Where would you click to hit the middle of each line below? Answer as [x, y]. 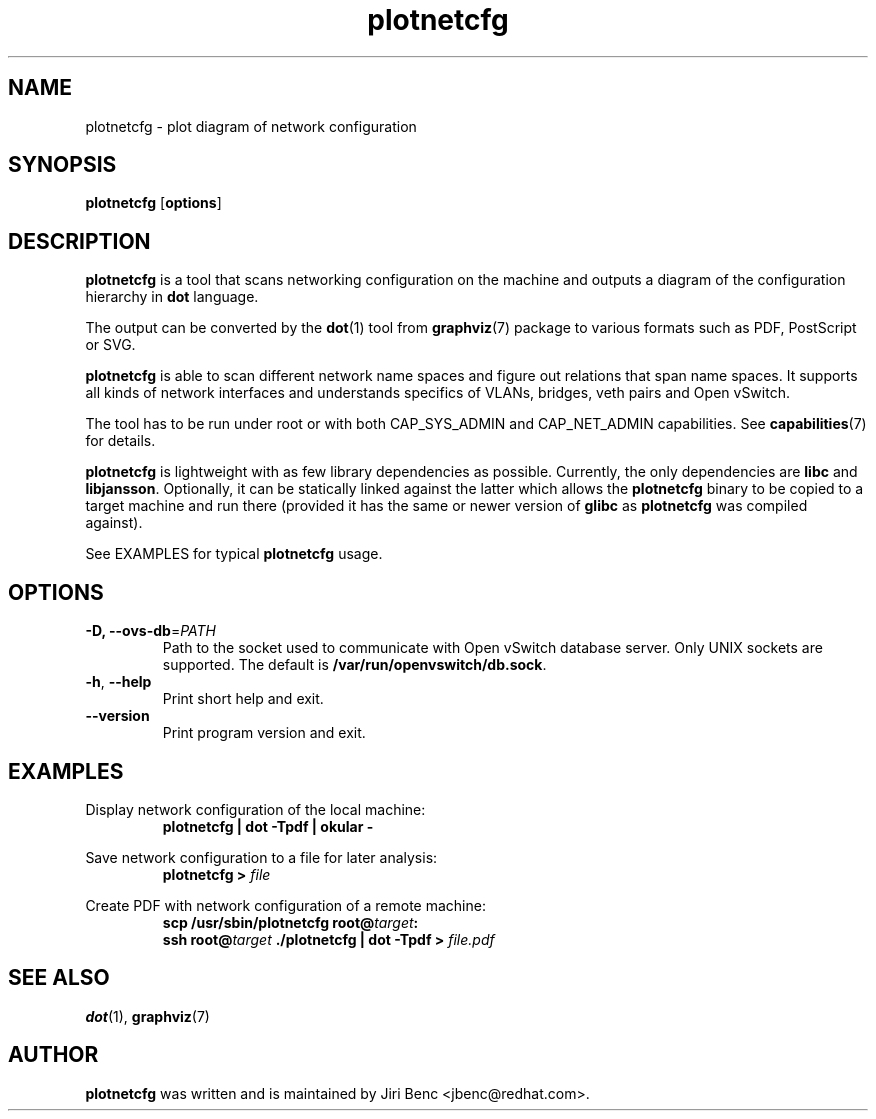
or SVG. [110, 345]
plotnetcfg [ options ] [153, 203]
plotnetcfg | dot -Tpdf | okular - [268, 826]
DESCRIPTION [79, 241]
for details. [120, 441]
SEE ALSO [59, 978]
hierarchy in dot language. [172, 297]
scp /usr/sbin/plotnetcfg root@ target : [290, 922]
